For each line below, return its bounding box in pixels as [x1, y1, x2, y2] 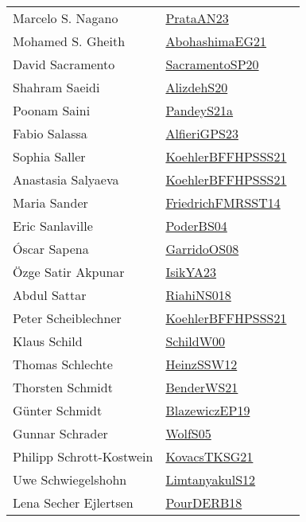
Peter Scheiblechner [13, 309, 122, 327]
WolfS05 [165, 424, 211, 442]
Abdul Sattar [13, 286, 87, 304]
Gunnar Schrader [13, 424, 108, 442]
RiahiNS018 [165, 286, 231, 304]
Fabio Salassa [13, 124, 87, 142]
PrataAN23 [165, 9, 229, 27]
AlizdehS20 [165, 78, 228, 96]
